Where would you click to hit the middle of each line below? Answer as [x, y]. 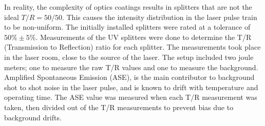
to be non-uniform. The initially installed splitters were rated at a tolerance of [127, 27]
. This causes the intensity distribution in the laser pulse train [159, 17]
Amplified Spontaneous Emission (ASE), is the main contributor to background [129, 77]
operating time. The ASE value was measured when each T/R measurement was [131, 97]
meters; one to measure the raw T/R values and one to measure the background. [131, 67]
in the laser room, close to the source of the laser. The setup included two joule [129, 57]
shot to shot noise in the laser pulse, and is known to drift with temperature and [131, 87]
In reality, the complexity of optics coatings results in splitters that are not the [128, 7]
